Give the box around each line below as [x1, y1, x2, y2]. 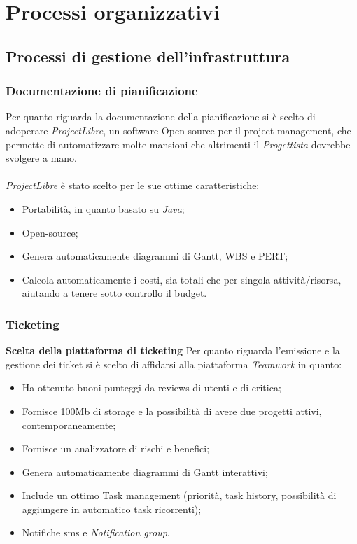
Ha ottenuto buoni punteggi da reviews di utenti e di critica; [22, 380, 281, 395]
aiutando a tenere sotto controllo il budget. [22, 286, 207, 300]
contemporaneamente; [22, 417, 116, 432]
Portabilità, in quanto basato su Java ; [22, 201, 185, 216]
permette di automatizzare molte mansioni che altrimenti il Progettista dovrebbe [6, 137, 351, 151]
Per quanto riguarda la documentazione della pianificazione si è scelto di [6, 109, 316, 124]
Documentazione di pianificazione [6, 82, 198, 99]
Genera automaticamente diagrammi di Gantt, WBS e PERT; [22, 249, 288, 263]
